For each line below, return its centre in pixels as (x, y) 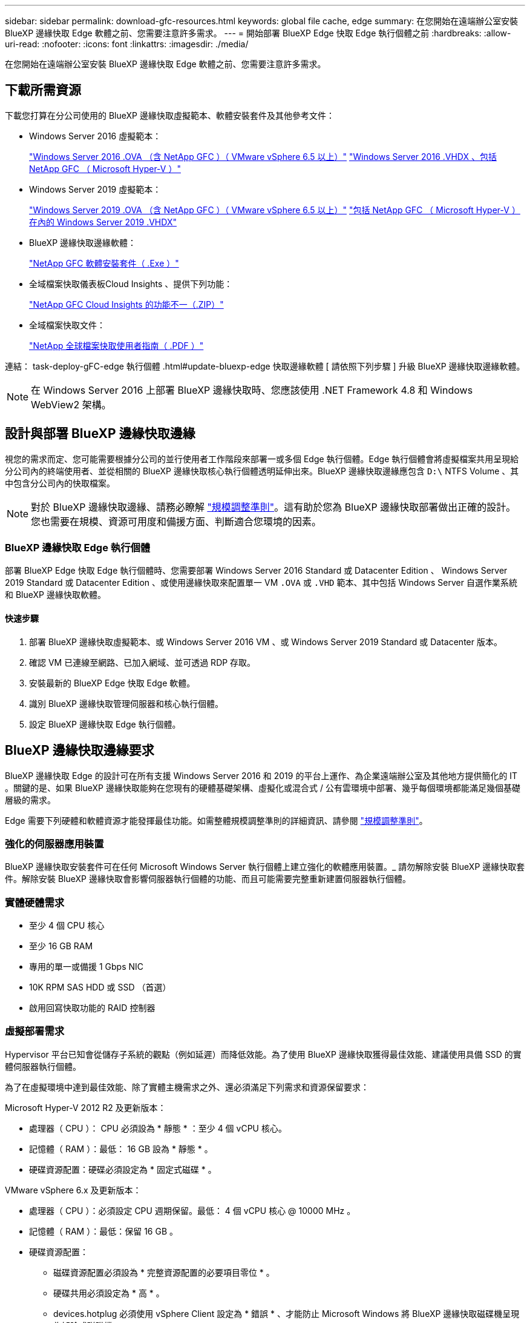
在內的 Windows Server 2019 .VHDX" (103, 222)
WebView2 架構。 (71, 404)
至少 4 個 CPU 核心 (67, 925)
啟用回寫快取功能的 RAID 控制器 (92, 1008)
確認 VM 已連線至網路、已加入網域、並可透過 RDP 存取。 (142, 662)
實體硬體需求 (35, 902)
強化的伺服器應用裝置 (54, 844)
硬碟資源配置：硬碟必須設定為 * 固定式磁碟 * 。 (123, 1169)
